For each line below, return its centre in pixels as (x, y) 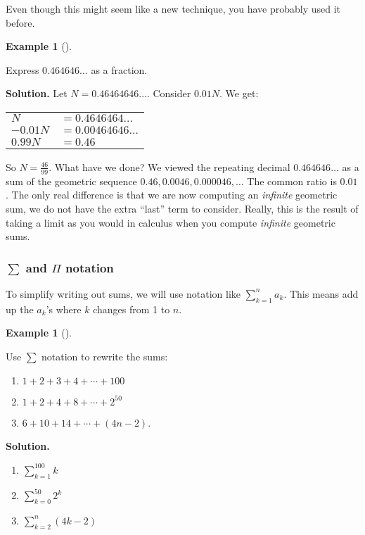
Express (23, 69)
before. (20, 22)
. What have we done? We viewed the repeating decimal (169, 166)
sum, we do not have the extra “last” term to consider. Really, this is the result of (182, 208)
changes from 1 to (132, 309)
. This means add (321, 293)
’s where (64, 309)
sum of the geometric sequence (71, 181)
